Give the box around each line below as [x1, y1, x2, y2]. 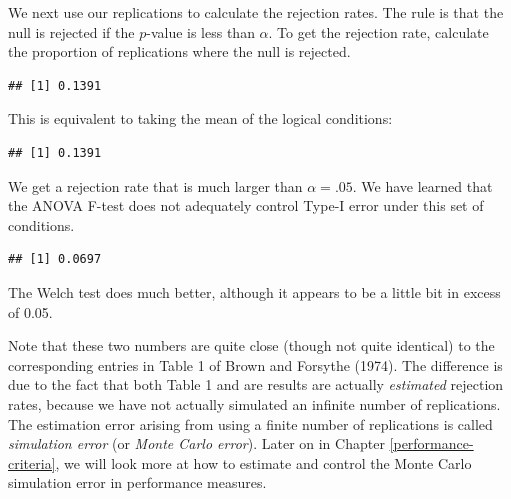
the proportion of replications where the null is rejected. [8, 41, 351, 62]
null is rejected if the [8, 21, 135, 42]
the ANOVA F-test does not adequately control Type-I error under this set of [8, 195, 484, 216]
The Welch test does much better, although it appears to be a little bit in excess [8, 281, 501, 302]
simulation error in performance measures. [8, 472, 267, 493]
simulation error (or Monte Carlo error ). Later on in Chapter [8, 433, 385, 454]
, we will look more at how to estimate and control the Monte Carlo [55, 452, 472, 473]
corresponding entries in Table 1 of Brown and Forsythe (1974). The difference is [8, 354, 503, 375]
